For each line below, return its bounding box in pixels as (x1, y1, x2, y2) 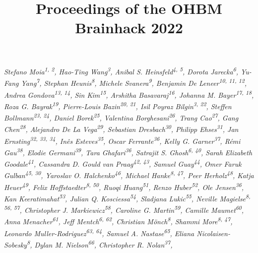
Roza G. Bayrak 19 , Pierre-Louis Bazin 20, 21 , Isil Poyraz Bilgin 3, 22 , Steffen (4, 100, 232, 111)
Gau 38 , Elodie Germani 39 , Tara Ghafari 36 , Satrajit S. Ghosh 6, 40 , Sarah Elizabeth (4, 146, 253, 157)
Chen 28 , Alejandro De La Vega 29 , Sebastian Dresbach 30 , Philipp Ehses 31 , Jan (4, 123, 239, 134)
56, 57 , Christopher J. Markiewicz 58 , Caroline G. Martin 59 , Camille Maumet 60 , (4, 203, 244, 215)
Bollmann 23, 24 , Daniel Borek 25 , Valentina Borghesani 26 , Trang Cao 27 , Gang (4, 111, 239, 123)
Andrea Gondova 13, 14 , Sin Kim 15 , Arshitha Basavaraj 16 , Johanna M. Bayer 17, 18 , (4, 88, 254, 100)
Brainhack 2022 (75, 17, 183, 38)
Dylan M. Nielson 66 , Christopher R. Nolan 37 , (34, 238, 173, 250)
